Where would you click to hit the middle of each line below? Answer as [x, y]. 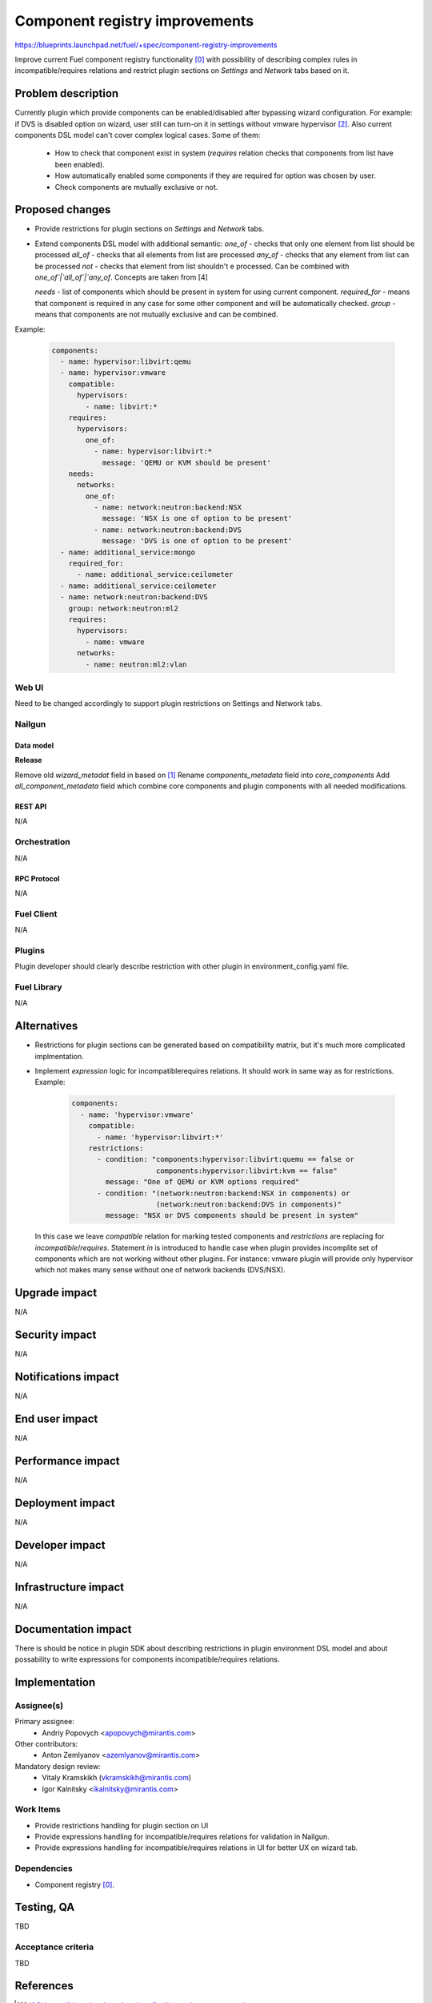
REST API [31, 806]
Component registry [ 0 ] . [75, 1884]
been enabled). [80, 164]
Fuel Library [38, 987]
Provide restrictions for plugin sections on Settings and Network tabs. [150, 229]
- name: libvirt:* [121, 406]
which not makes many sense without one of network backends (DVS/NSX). [160, 1270]
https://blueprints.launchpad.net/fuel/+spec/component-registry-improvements [146, 45]
